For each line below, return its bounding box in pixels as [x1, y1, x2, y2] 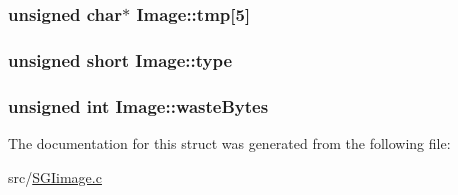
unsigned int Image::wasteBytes [8, 93, 269, 118]
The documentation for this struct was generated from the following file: [8, 132, 451, 153]
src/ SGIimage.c [8, 166, 102, 187]
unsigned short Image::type [8, 47, 233, 72]
